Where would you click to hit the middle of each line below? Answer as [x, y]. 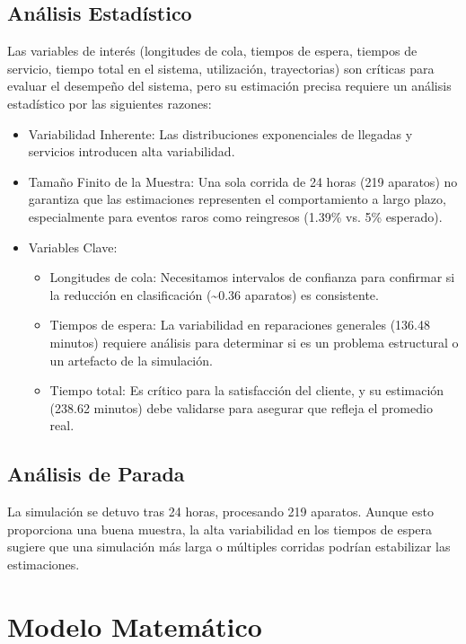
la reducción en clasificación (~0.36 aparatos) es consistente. [214, 294]
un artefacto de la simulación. [131, 360]
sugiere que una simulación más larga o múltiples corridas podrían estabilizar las [229, 547]
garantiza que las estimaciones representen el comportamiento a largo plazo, [237, 199]
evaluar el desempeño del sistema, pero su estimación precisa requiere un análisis [229, 86]
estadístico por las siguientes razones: [110, 103]
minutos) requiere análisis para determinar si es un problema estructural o [254, 342]
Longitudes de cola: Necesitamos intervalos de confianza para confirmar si [252, 277]
